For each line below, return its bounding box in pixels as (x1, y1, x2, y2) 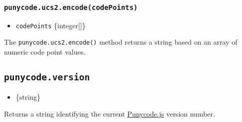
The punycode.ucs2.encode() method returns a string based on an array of (4, 37, 238, 47)
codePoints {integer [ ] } (15, 20, 86, 30)
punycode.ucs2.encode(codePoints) (4, 3, 138, 11)
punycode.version (4, 72, 90, 83)
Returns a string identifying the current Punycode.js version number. (4, 109, 215, 119)
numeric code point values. (4, 47, 86, 57)
